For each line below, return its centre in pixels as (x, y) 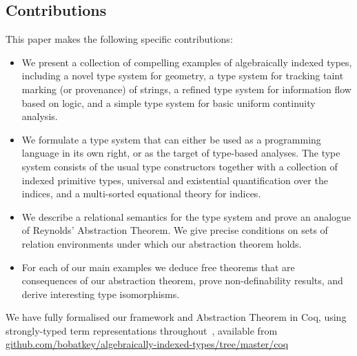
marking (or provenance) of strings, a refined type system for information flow (186, 89)
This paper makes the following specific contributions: (119, 39)
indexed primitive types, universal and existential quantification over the (175, 180)
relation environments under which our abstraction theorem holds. (162, 243)
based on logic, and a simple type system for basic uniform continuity (169, 102)
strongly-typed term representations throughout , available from (142, 330)
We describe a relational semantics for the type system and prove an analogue (186, 216)
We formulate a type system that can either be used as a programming (171, 139)
